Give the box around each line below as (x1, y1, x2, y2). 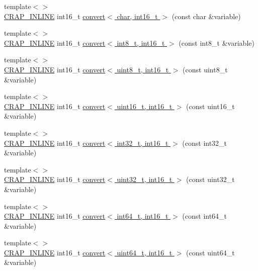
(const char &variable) (171, 11, 241, 21)
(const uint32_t (186, 174, 235, 185)
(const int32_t (182, 137, 227, 148)
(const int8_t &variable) (179, 37, 254, 48)
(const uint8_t (183, 64, 228, 74)
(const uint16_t (186, 101, 235, 111)
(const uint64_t (186, 247, 235, 257)
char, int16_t (117, 11, 158, 21)
